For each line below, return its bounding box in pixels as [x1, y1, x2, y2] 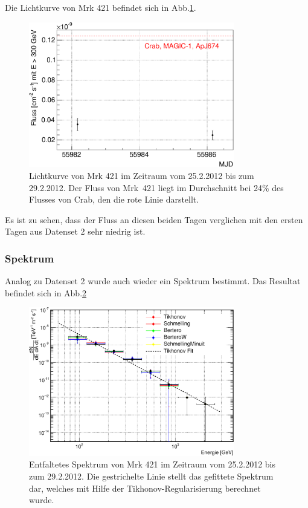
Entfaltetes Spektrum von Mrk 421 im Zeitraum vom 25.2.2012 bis [29, 458, 276, 471]
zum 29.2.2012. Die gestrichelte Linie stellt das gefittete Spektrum [29, 470, 274, 482]
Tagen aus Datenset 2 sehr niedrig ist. [5, 225, 146, 238]
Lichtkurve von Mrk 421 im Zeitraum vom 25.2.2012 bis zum [29, 169, 254, 181]
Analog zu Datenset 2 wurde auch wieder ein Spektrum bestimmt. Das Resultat [5, 275, 301, 287]
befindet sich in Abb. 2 [5, 286, 87, 299]
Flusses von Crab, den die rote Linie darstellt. [29, 193, 199, 206]
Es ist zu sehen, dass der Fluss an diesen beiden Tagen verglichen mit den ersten [5, 213, 303, 226]
